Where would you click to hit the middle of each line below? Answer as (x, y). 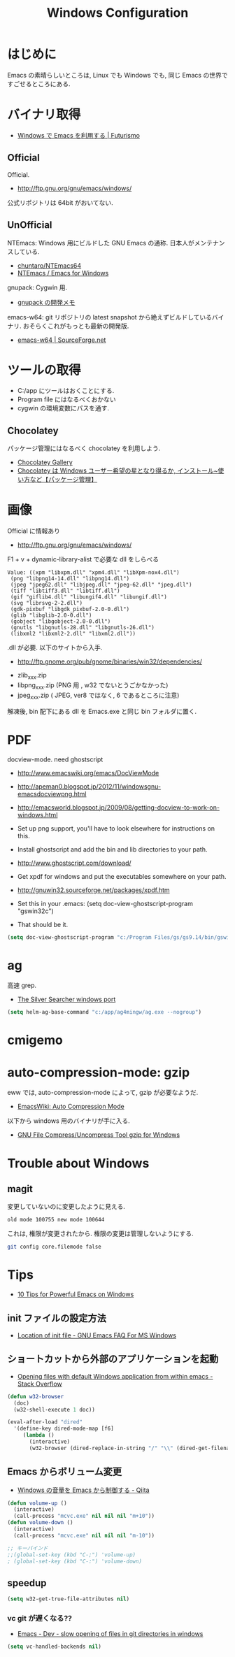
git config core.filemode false (54, 1247)
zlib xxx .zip (32, 676)
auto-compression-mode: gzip (99, 1072)
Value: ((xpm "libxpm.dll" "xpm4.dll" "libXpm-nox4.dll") (93, 573)
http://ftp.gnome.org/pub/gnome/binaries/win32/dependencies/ (110, 661)
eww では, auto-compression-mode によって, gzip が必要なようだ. (103, 1093)
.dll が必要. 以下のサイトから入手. (55, 647)
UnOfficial (30, 225)
